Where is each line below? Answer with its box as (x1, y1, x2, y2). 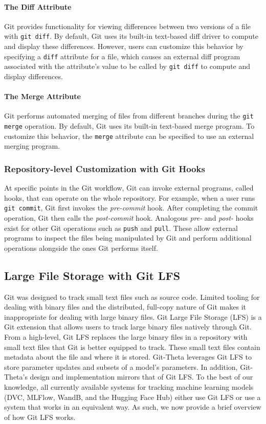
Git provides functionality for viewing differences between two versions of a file (4, 20, 251, 31)
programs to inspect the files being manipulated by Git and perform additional (4, 232, 252, 243)
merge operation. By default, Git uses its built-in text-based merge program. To (4, 121, 255, 131)
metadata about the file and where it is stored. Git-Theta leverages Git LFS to (4, 351, 252, 362)
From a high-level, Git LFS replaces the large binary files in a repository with (4, 331, 248, 342)
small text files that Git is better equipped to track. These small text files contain (4, 341, 260, 352)
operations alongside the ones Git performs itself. (4, 242, 158, 253)
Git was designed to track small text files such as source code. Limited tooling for (4, 291, 260, 302)
